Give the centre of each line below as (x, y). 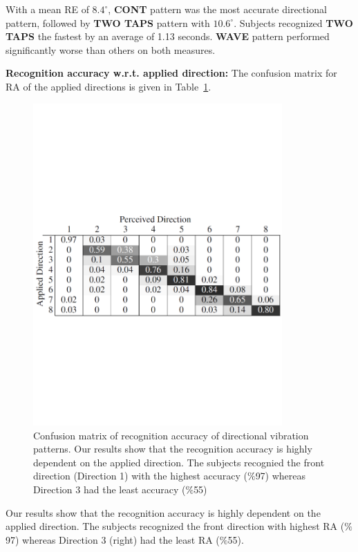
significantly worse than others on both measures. (111, 49)
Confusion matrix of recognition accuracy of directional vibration (171, 435)
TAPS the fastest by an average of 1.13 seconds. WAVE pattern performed (168, 36)
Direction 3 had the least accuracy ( (110, 489)
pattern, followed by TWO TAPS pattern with (108, 22)
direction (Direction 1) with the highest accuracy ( (140, 476)
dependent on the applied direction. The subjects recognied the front (179, 462)
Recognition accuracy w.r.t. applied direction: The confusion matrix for (171, 73)
